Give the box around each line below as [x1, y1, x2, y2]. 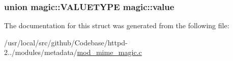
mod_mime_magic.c [77, 47, 142, 57]
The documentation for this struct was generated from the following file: [4, 20, 229, 31]
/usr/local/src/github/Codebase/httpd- [4, 37, 128, 47]
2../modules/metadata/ [4, 47, 77, 57]
